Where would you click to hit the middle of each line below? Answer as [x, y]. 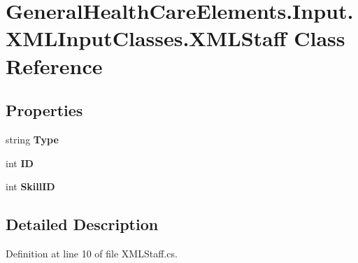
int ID [20, 163]
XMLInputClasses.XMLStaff [146, 38]
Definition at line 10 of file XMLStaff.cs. [92, 253]
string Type [32, 139]
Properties [44, 110]
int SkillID [30, 186]
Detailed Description [82, 224]
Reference [54, 65]
